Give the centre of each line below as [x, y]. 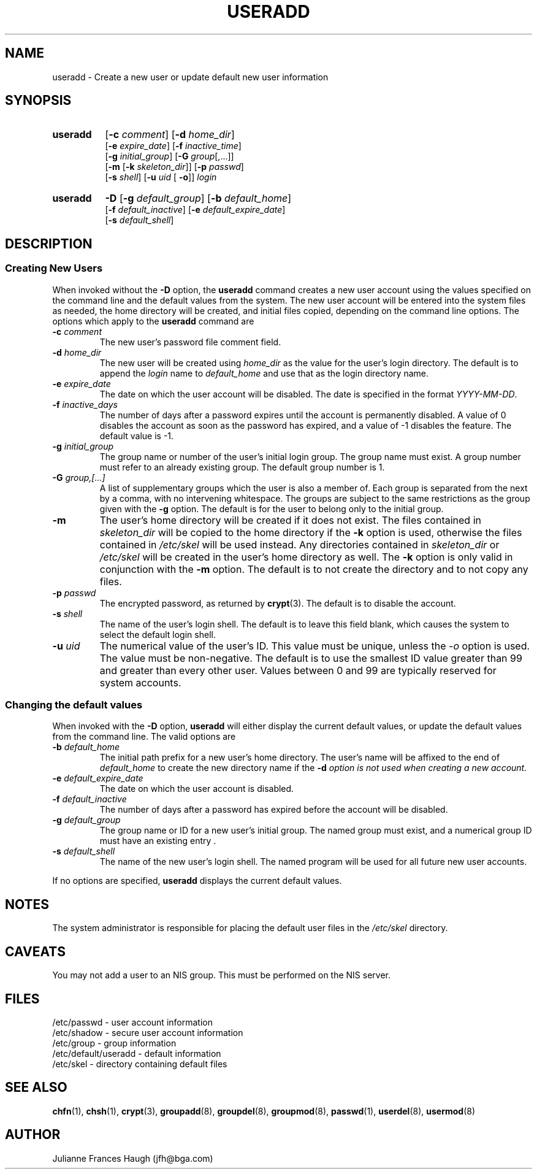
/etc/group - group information [114, 1043]
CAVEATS [35, 951]
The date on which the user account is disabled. [197, 789]
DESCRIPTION [49, 244]
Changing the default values [74, 705]
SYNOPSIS [38, 101]
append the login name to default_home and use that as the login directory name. [264, 373]
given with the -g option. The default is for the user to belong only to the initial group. [272, 508]
